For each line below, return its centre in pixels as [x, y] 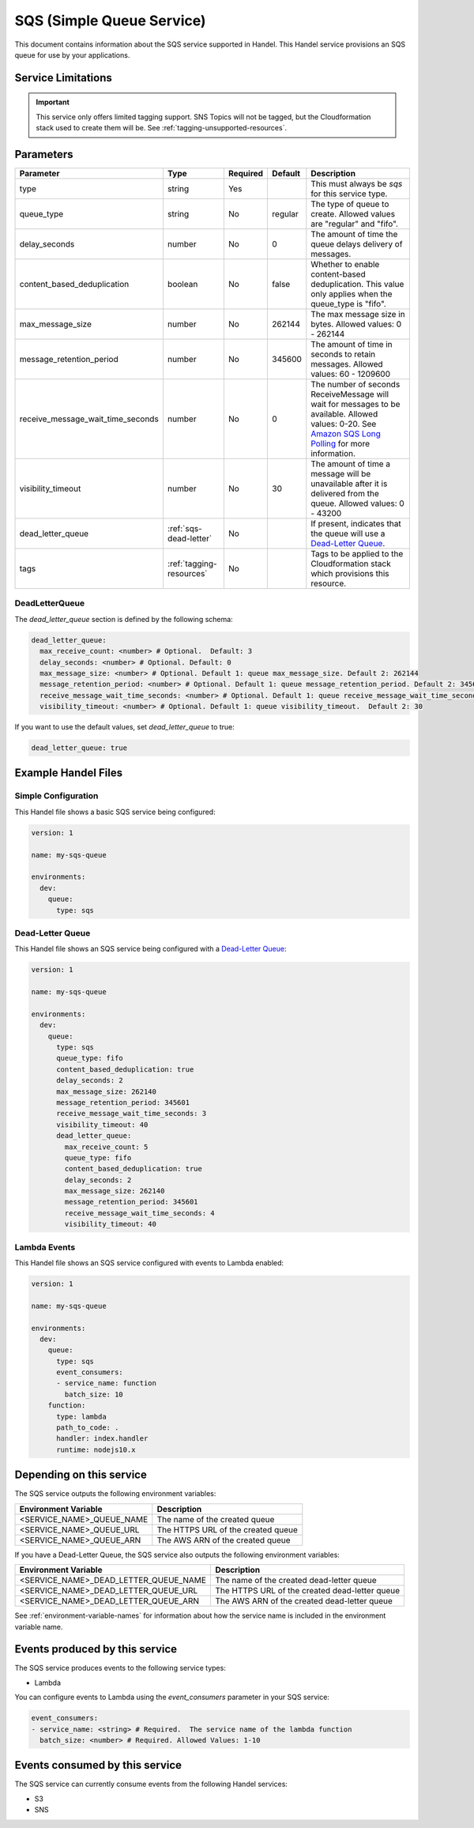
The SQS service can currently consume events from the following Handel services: [151, 1784]
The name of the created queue [216, 1519]
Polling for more [340, 444]
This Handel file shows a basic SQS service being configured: [115, 812]
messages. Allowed [347, 364]
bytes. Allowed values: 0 [356, 324]
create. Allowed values [353, 214]
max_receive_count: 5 [106, 1147]
